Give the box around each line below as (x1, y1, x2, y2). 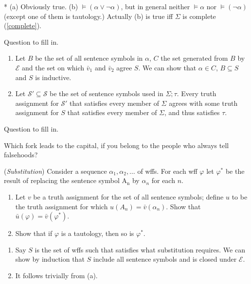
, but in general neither (121, 1, 190, 11)
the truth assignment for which (15, 201, 108, 211)
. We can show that (138, 62, 197, 72)
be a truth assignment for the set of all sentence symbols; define (33, 191, 224, 201)
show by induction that (15, 254, 85, 264)
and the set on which (22, 62, 85, 72)
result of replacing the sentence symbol (4, 175, 120, 185)
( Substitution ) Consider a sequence (4, 166, 107, 176)
